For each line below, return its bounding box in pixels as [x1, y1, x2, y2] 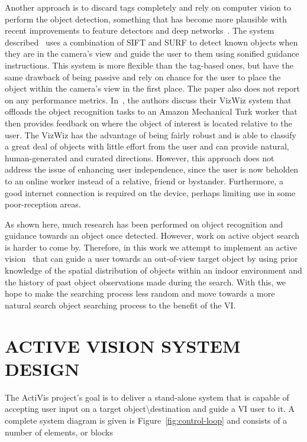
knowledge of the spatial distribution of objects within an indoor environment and [5, 264, 302, 277]
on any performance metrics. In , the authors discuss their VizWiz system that [5, 93, 292, 106]
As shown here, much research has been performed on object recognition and [5, 217, 283, 230]
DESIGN [5, 356, 80, 381]
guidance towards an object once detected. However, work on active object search [5, 229, 300, 242]
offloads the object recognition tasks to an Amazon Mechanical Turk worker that [5, 105, 298, 118]
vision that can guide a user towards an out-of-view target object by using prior [5, 252, 298, 265]
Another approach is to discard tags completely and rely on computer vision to [5, 1, 291, 13]
